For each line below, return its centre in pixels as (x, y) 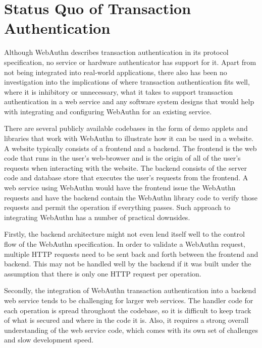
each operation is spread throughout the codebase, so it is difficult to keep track (128, 310)
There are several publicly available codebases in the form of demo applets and (126, 128)
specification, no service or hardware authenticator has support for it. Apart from (130, 62)
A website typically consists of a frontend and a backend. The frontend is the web (130, 148)
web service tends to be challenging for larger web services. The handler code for (129, 300)
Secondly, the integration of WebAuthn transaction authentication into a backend (130, 290)
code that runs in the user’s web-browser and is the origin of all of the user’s (122, 158)
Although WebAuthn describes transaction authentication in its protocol (116, 52)
